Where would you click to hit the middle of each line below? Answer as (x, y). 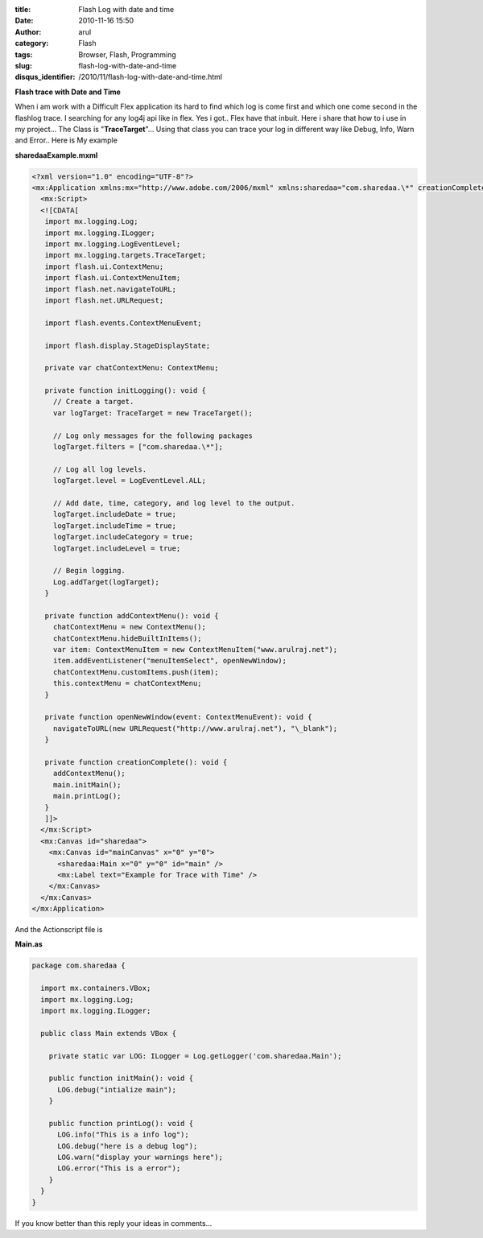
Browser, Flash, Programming (127, 54)
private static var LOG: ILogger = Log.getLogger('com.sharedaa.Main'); (195, 1056)
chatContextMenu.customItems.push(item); (136, 672)
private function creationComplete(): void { (136, 762)
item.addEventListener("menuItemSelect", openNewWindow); (170, 661)
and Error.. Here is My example (66, 140)
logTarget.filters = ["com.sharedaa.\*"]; (138, 447)
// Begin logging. (89, 571)
